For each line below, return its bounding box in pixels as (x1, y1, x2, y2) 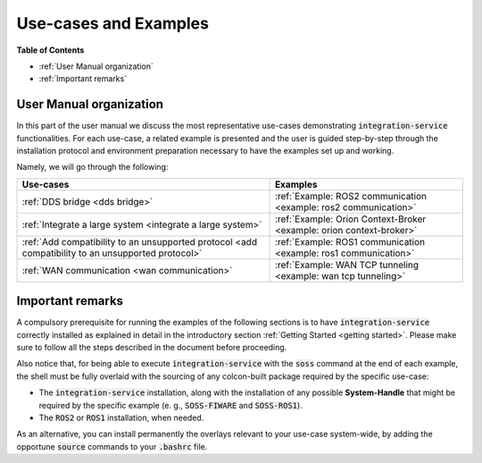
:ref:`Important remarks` (38, 73, 128, 84)
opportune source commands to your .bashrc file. (16, 441, 208, 451)
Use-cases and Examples (16, 13, 210, 33)
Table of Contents (16, 45, 85, 55)
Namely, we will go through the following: (16, 162, 169, 173)
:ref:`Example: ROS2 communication (274, 189, 428, 202)
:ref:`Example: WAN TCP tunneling (274, 258, 420, 271)
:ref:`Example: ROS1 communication (274, 235, 426, 248)
